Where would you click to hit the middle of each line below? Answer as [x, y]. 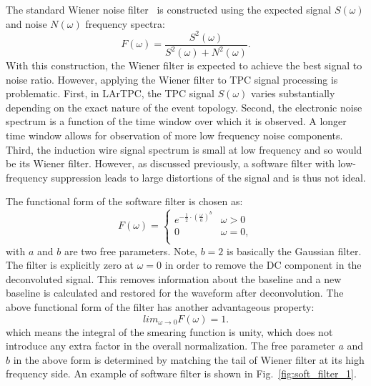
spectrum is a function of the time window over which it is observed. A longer [176, 121]
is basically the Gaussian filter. [294, 251]
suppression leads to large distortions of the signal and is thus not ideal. [208, 177]
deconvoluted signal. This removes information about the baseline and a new [174, 278]
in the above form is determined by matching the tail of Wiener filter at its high [189, 359]
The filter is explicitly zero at [70, 265]
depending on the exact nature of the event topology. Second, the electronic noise [184, 107]
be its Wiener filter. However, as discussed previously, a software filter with [170, 163]
